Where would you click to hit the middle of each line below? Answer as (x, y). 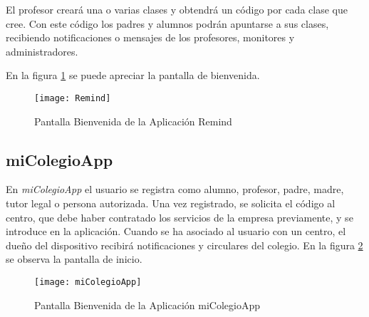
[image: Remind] (73, 98)
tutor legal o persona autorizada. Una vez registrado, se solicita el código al (171, 203)
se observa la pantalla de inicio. (74, 259)
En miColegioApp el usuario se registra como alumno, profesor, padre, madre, (175, 189)
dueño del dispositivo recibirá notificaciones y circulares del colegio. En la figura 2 (184, 245)
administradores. (42, 51)
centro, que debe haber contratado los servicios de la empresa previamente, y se (180, 217)
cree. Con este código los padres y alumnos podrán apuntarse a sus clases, (167, 23)
